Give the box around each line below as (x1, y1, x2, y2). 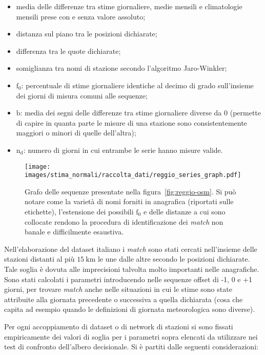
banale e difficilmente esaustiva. (25, 226, 124, 237)
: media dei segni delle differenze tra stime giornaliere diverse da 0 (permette (20, 107, 261, 118)
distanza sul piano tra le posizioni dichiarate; (16, 28, 157, 39)
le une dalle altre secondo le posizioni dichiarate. (97, 253, 250, 264)
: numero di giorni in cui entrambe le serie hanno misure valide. (23, 144, 223, 155)
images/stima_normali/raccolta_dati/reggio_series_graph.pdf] (25, 171, 241, 179)
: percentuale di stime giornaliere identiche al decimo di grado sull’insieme (21, 80, 254, 90)
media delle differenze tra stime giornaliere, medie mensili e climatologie (16, 1, 242, 11)
